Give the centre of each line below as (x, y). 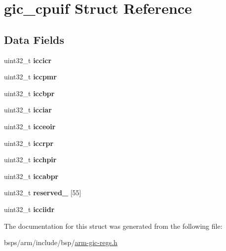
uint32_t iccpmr (30, 77)
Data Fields (34, 39)
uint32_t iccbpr (29, 93)
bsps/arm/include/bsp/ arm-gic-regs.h (61, 242)
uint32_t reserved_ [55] (43, 193)
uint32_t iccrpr (29, 143)
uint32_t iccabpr (31, 176)
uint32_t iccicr (28, 60)
